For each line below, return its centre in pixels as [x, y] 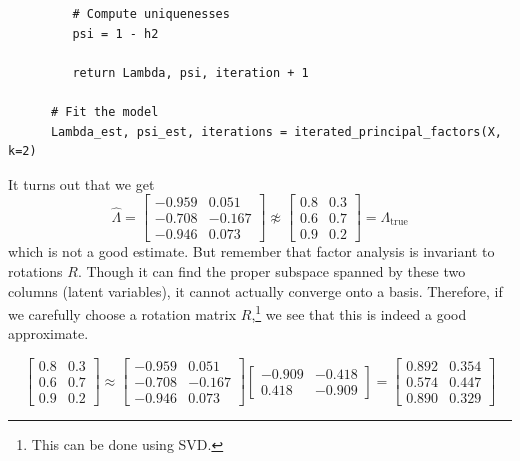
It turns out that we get [81, 183]
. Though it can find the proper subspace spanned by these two [271, 271]
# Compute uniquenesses [151, 14]
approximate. [48, 333]
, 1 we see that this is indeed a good [359, 312]
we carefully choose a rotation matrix [122, 313]
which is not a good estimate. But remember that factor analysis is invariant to [251, 251]
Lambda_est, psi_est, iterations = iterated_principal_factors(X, [276, 131]
